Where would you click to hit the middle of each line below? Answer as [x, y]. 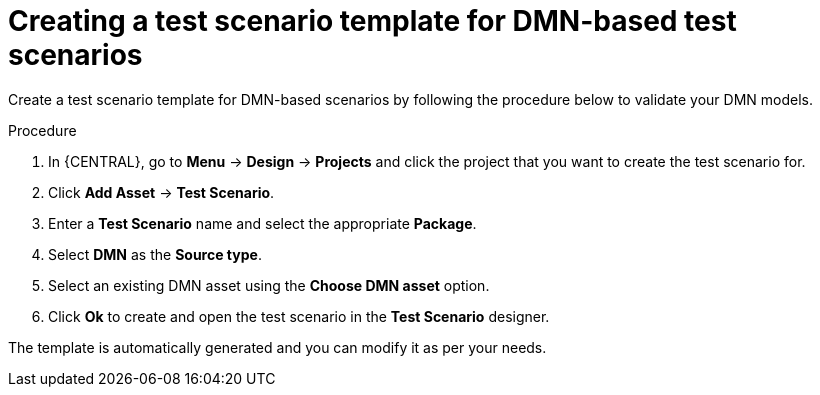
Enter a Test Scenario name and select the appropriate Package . [262, 223]
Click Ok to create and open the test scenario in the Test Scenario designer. [299, 316]
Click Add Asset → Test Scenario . [161, 192]
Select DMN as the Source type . [155, 254]
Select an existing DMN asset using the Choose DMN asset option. [269, 285]
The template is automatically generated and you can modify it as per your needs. [277, 347]
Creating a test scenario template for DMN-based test [372, 21]
